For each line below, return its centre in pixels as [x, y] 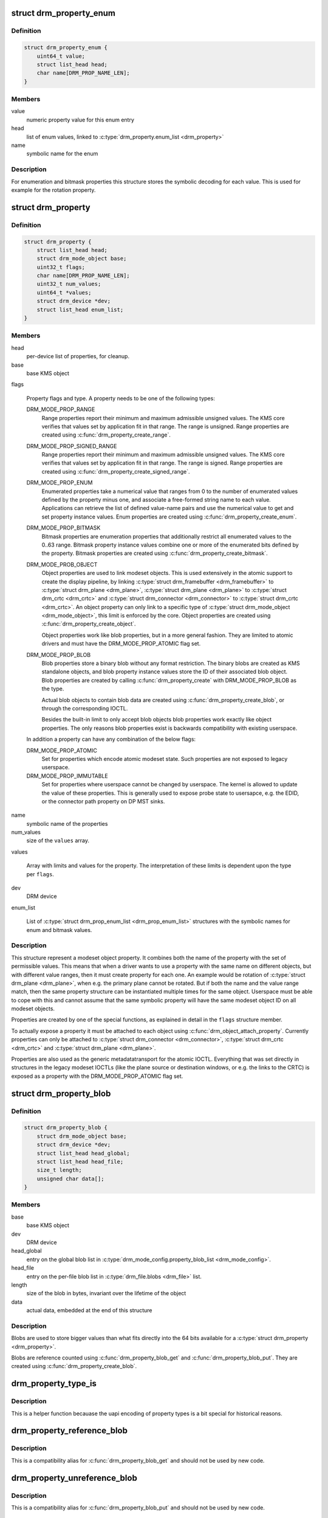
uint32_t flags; [61, 267]
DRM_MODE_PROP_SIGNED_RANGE [72, 446]
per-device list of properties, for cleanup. [78, 356]
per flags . [40, 874]
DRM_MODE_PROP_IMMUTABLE [67, 776]
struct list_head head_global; [83, 1153]
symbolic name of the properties [67, 823]
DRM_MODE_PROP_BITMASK [63, 528]
